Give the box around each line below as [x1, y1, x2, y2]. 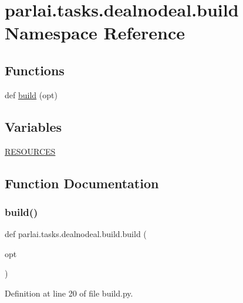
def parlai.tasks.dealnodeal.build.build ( [5, 228, 147, 240]
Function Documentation [5, 174, 159, 192]
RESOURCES [5, 145, 56, 157]
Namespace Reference [5, 21, 185, 45]
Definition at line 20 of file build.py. [5, 287, 133, 299]
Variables [5, 117, 62, 135]
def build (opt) [5, 88, 58, 101]
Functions [5, 61, 65, 79]
